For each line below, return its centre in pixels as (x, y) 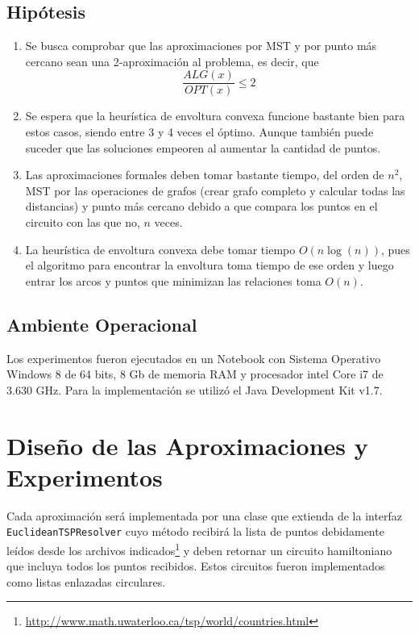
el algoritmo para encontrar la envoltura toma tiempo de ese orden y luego (209, 265)
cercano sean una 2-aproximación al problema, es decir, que (172, 61)
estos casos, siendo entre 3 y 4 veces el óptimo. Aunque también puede (199, 132)
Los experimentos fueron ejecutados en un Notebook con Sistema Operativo (194, 358)
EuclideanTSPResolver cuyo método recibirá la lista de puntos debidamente (195, 531)
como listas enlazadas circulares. (86, 581)
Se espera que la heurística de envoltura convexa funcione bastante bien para (215, 116)
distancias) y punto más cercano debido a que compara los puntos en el (201, 206)
